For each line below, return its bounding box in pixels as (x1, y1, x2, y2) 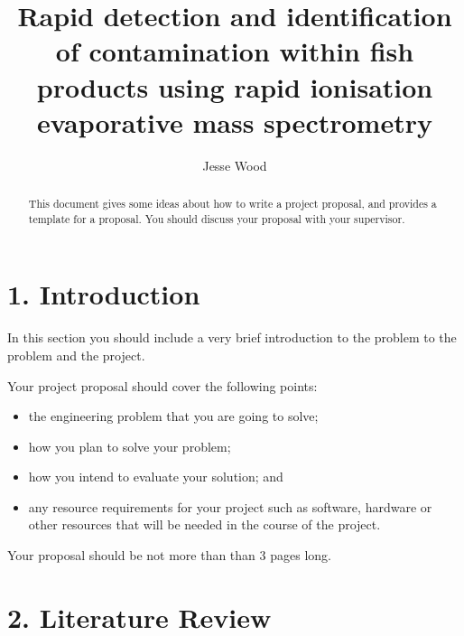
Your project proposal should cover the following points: (7, 376, 318, 395)
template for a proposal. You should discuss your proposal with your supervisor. (28, 210, 405, 226)
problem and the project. (7, 345, 145, 364)
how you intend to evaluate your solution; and (28, 467, 283, 486)
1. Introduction (7, 276, 200, 313)
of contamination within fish (55, 33, 414, 70)
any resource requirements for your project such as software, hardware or (28, 497, 432, 516)
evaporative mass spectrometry (37, 103, 432, 140)
